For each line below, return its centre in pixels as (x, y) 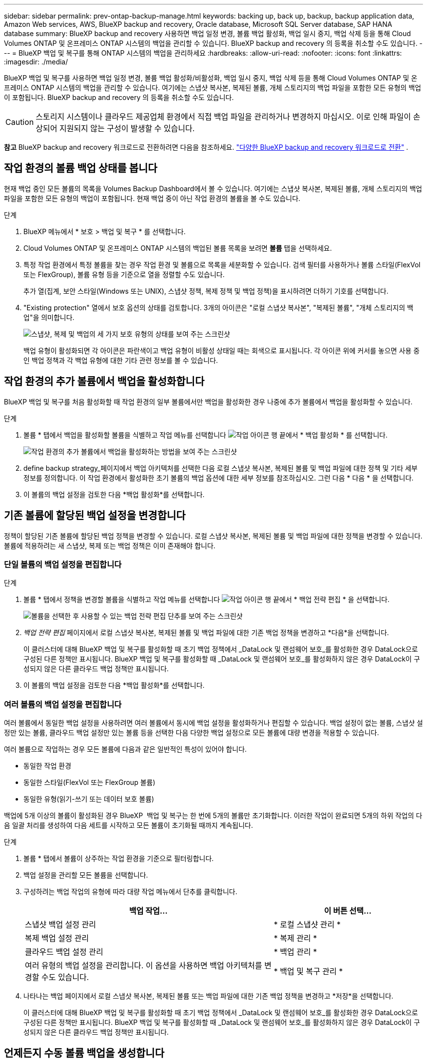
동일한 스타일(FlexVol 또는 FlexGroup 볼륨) (89, 782)
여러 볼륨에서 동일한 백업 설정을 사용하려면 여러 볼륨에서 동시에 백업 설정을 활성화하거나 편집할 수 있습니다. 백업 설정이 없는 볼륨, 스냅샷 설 (213, 723)
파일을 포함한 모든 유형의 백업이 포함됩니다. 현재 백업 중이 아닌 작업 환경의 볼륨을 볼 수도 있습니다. (152, 198)
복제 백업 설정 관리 (57, 938)
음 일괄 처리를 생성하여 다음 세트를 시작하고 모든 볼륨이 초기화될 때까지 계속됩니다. (129, 825)
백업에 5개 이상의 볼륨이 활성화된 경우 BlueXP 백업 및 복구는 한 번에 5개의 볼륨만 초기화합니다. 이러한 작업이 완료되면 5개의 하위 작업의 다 (213, 816)
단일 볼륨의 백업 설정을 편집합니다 (63, 564)
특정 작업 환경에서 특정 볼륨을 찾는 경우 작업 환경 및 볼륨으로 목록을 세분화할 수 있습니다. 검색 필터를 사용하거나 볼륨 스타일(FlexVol (222, 264)
